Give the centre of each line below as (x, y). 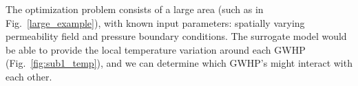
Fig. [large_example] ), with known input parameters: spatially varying (155, 22)
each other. (29, 76)
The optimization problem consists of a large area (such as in (135, 9)
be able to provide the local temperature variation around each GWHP (156, 49)
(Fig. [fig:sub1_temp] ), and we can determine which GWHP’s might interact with (179, 63)
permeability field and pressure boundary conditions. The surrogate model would (176, 36)
